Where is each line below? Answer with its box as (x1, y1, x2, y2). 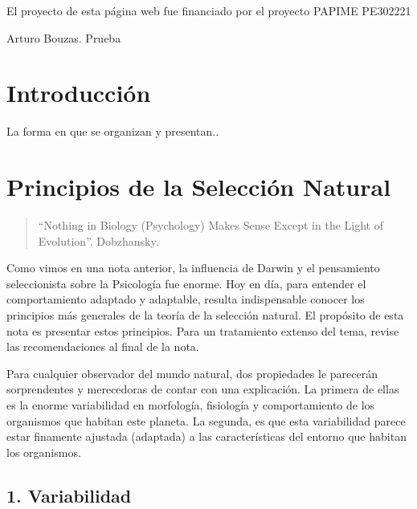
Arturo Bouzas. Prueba (6, 29, 121, 46)
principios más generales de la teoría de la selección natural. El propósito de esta (6, 307, 404, 323)
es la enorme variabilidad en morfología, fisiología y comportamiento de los (6, 396, 375, 413)
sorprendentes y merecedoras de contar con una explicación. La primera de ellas (6, 381, 399, 397)
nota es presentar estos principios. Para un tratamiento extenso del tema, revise (6, 322, 399, 339)
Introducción (6, 76, 151, 109)
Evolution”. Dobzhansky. (38, 232, 159, 249)
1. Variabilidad (6, 483, 132, 507)
